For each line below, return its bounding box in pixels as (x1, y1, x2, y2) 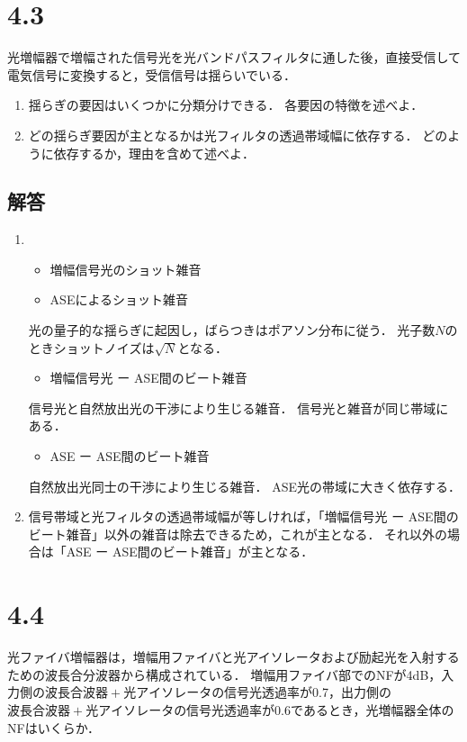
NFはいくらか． (7, 718, 100, 737)
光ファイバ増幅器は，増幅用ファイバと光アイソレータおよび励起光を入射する (7, 647, 460, 666)
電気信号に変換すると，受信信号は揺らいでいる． (7, 65, 297, 84)
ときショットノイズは (28, 338, 155, 357)
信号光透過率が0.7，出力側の (224, 683, 392, 701)
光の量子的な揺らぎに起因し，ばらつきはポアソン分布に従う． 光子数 (28, 321, 436, 339)
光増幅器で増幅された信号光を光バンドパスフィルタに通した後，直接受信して (7, 48, 461, 67)
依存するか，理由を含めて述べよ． (53, 143, 255, 162)
